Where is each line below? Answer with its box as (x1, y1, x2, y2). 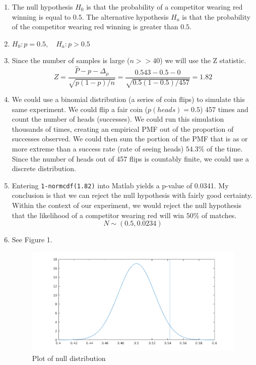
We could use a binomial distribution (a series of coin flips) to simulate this (12, 94, 245, 105)
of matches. (201, 210, 237, 220)
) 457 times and (200, 103, 248, 114)
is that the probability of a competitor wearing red (86, 2, 243, 12)
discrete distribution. (12, 163, 76, 174)
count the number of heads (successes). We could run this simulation (12, 114, 224, 124)
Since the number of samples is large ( (12, 55, 130, 66)
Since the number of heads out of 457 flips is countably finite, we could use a (12, 153, 249, 164)
